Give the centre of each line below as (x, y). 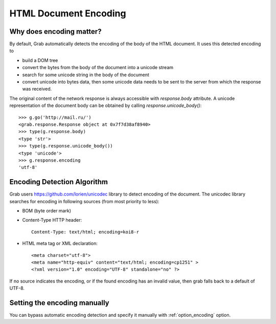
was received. (37, 89)
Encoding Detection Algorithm (59, 182)
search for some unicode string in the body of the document (86, 75)
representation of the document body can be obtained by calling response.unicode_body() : (106, 105)
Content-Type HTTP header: (52, 220)
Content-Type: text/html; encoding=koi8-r (85, 232)
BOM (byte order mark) (47, 211)
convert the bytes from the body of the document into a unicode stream (98, 68)
